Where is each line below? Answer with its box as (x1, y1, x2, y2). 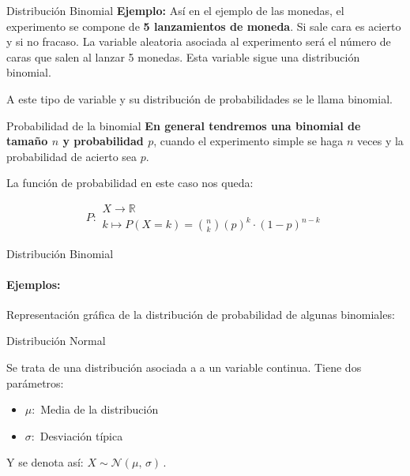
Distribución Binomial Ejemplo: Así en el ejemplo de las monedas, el (6, 2, 344, 18)
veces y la (357, 133, 404, 149)
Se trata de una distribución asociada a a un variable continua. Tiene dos (6, 359, 362, 376)
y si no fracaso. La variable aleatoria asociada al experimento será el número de (6, 33, 391, 50)
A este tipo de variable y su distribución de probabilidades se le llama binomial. (6, 90, 393, 107)
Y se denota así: (6, 454, 84, 470)
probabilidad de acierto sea (6, 148, 137, 164)
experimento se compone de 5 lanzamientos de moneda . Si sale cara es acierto (6, 17, 401, 34)
